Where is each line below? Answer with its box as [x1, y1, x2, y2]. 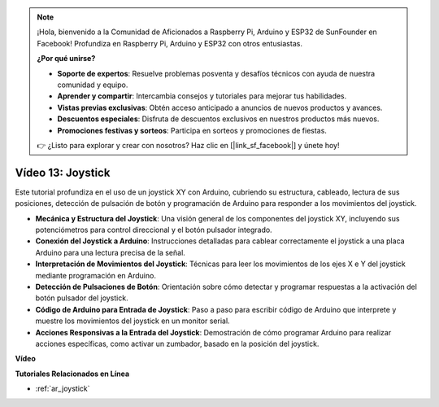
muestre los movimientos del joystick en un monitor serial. [35, 316, 231, 326]
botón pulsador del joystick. [35, 293, 129, 303]
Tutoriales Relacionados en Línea [15, 369, 130, 379]
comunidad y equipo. [57, 80, 128, 90]
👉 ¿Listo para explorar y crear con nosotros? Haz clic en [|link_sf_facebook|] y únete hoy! [37, 140, 340, 150]
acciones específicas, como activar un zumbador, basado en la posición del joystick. [35, 339, 319, 348]
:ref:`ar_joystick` [35, 383, 90, 394]
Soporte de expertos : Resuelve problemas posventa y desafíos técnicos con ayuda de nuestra [57, 68, 376, 78]
